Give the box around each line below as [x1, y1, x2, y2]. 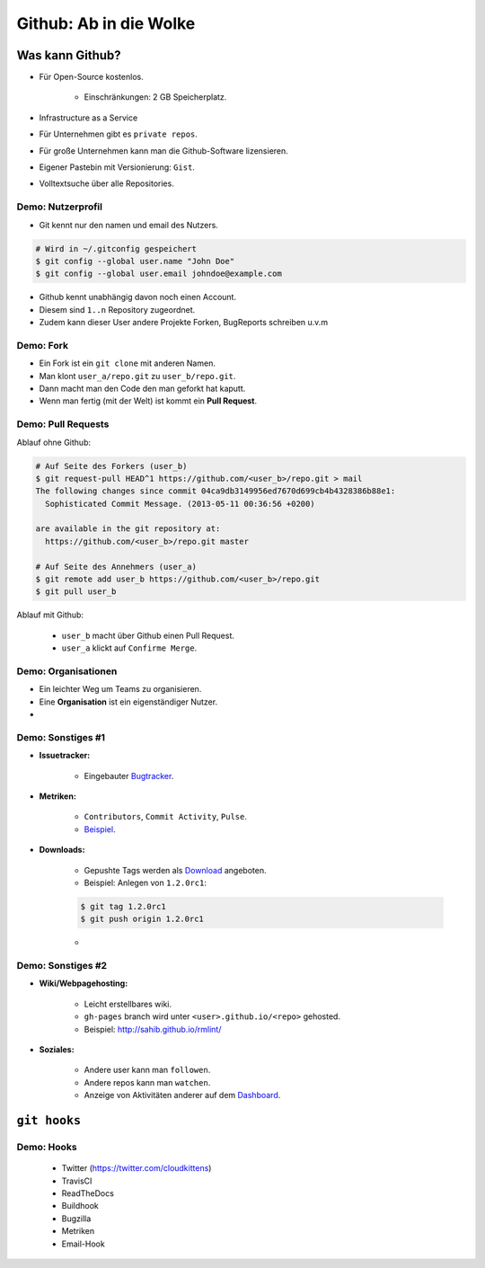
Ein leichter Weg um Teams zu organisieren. [39, 684, 202, 695]
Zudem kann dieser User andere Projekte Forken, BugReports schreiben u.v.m [39, 317, 328, 328]
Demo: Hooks [16, 1141, 77, 1153]
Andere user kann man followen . [84, 1065, 211, 1076]
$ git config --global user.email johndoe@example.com [35, 269, 282, 279]
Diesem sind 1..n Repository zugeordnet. [39, 304, 196, 315]
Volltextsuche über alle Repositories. [39, 178, 174, 189]
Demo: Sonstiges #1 [16, 731, 106, 743]
